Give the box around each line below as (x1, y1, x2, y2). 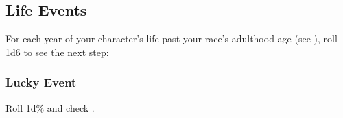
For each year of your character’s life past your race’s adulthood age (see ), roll (5, 31, 338, 46)
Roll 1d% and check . (5, 100, 95, 115)
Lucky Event (5, 74, 77, 91)
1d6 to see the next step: (5, 44, 109, 59)
